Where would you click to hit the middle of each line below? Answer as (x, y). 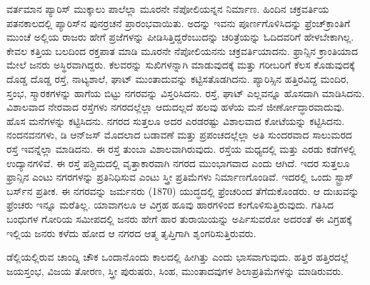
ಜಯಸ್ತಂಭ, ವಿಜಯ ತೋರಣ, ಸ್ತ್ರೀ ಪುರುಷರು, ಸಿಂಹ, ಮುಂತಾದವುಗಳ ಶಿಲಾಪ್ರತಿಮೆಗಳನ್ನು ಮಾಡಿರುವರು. (175, 270)
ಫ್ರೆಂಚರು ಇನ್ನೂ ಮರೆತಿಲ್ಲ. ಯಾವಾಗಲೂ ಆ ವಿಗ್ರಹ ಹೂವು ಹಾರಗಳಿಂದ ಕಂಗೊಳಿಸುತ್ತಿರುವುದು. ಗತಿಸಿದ (170, 205)
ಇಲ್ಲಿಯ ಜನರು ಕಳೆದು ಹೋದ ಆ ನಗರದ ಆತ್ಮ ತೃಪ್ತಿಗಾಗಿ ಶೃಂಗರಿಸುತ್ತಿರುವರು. (131, 232)
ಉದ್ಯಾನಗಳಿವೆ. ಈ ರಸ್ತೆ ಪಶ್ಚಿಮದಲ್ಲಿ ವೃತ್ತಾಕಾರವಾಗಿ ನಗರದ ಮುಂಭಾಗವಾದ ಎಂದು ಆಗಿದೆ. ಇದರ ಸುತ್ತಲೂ (178, 162)
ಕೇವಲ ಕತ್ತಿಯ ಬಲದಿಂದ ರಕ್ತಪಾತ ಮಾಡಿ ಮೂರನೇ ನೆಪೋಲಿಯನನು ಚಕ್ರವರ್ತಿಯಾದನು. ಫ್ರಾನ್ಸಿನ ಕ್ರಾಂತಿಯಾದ (182, 50)
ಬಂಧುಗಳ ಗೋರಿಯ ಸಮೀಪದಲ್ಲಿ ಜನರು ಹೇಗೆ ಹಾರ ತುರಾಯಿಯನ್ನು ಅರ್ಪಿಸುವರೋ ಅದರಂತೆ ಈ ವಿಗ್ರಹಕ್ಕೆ (179, 218)
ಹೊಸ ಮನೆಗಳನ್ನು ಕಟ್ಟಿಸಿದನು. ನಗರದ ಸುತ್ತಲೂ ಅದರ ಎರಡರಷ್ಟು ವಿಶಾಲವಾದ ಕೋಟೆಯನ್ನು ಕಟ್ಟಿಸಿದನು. (176, 120)
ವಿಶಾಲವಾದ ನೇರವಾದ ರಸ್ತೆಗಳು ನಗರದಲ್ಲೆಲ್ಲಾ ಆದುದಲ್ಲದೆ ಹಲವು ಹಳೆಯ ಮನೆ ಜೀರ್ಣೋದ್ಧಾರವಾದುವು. (176, 107)
